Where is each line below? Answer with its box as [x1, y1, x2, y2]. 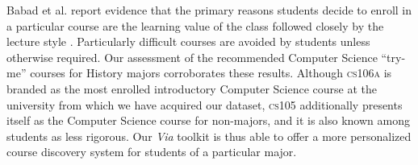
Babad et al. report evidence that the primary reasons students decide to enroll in [6, 2, 412, 18]
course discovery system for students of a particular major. [6, 143, 297, 160]
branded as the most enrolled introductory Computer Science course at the [6, 80, 377, 97]
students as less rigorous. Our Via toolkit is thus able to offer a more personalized [6, 127, 412, 144]
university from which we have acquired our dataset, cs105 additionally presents [6, 96, 403, 113]
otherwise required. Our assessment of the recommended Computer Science [6, 48, 378, 65]
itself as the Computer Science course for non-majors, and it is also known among [6, 112, 410, 129]
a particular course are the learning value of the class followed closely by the [6, 17, 384, 34]
